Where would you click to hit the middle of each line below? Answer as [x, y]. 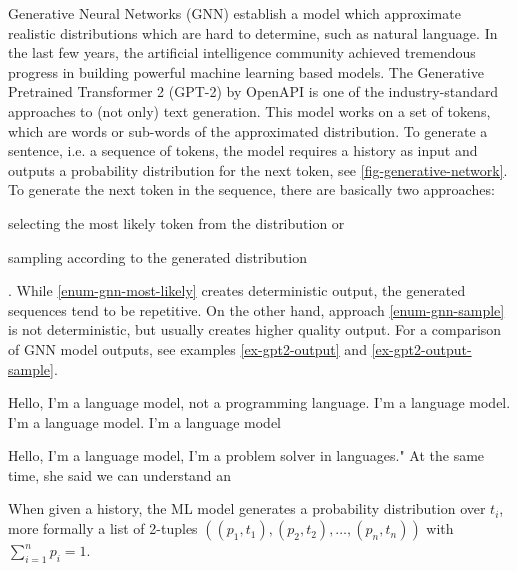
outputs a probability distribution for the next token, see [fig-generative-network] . [258, 169]
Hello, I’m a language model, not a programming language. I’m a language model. [259, 402]
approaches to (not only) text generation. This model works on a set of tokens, [249, 110]
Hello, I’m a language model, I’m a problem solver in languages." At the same [246, 455]
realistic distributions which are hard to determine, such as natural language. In [253, 32]
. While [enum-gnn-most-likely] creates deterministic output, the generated [237, 290]
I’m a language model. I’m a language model [144, 421]
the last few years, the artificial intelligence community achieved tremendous [242, 52]
